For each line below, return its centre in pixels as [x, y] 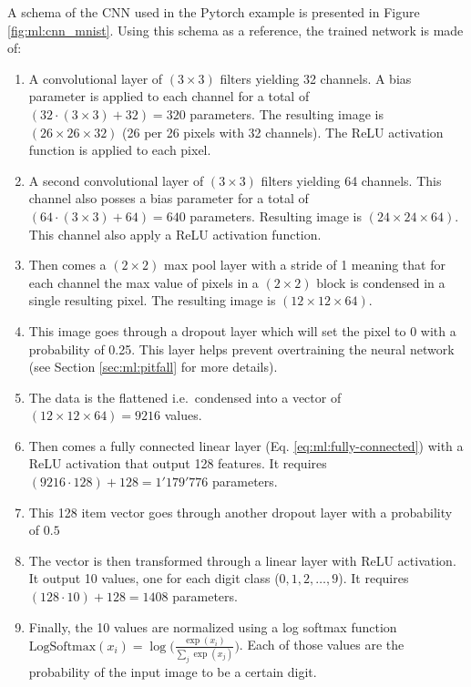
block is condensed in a [381, 282]
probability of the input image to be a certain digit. [173, 671]
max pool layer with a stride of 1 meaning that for [304, 265]
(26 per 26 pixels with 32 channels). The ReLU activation [283, 132]
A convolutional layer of [96, 78]
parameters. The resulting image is [287, 113]
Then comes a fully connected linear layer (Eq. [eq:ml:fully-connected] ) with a [246, 445]
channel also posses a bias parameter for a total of [169, 198]
